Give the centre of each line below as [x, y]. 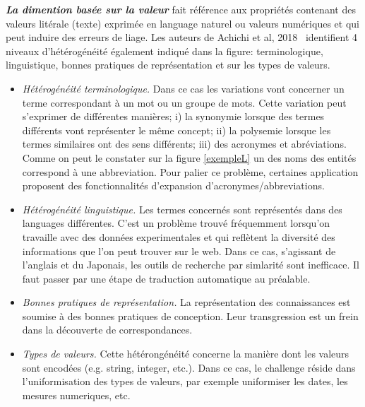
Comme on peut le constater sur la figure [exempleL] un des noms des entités [189, 157]
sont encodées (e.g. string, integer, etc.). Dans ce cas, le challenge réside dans [189, 367]
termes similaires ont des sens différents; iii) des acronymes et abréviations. [184, 144]
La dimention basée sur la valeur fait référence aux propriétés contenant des [181, 9]
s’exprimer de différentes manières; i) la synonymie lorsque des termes [173, 116]
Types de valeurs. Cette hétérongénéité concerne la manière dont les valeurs [186, 354]
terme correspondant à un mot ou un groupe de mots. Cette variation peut [184, 102]
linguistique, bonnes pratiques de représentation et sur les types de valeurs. [168, 65]
